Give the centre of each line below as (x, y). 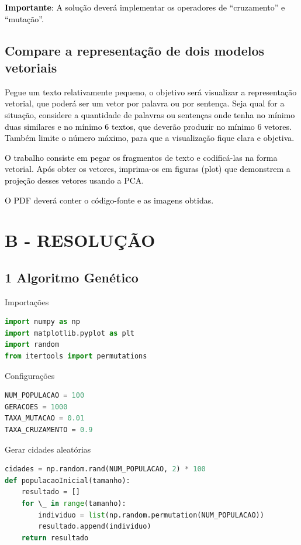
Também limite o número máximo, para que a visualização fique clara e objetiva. (150, 138)
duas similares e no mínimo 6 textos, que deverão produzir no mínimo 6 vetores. (148, 126)
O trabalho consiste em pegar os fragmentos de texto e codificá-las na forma (141, 157)
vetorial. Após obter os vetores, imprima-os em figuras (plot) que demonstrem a (148, 169)
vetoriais (31, 67)
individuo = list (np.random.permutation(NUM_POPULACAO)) (151, 515)
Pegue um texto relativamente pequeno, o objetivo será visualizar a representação (151, 92)
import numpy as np (42, 322)
